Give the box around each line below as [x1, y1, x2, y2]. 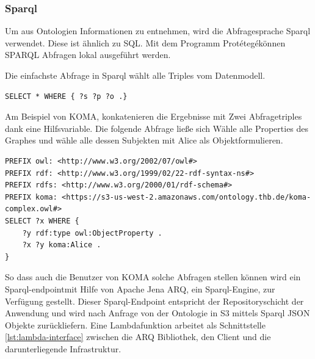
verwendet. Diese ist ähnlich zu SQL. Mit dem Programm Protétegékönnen [5, 36, 286, 49]
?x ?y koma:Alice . [22, 241, 101, 250]
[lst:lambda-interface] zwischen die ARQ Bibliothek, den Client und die [5, 330, 271, 343]
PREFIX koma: [5, 192, 57, 201]
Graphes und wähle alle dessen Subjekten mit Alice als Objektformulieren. [5, 134, 283, 147]
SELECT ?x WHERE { [5, 216, 79, 225]
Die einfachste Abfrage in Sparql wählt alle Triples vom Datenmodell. [5, 69, 266, 81]
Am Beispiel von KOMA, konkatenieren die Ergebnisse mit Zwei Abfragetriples [5, 110, 302, 123]
